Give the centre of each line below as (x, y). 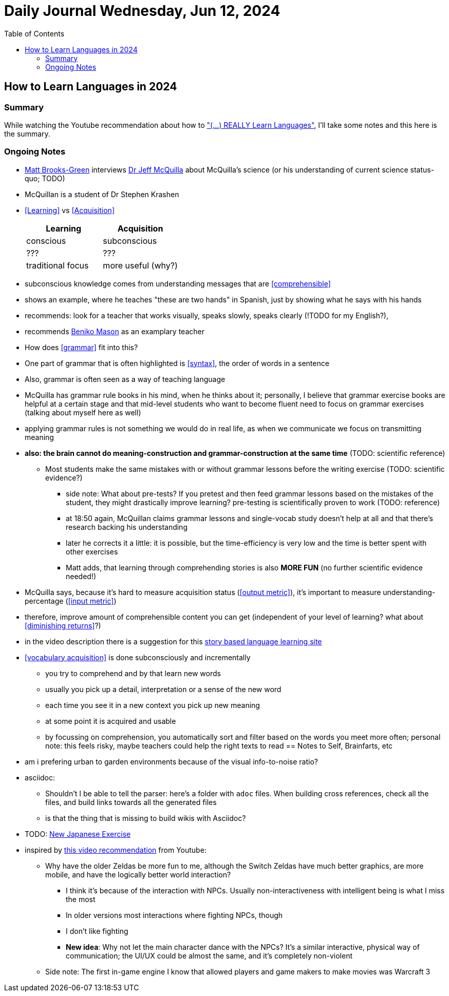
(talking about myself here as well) (83, 412)
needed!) (81, 576)
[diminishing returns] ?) (63, 625)
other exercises (92, 551)
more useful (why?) (140, 265)
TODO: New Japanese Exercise (78, 834)
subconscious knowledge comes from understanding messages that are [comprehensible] (178, 283)
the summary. (27, 133)
